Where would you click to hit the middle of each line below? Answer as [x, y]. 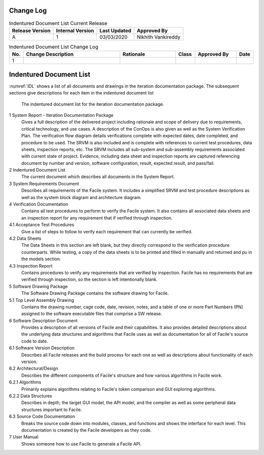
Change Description [50, 54]
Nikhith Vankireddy [159, 37]
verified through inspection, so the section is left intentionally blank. [89, 279]
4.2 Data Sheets [25, 238]
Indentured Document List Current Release [58, 23]
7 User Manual [24, 437]
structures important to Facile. [52, 409]
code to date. [35, 341]
